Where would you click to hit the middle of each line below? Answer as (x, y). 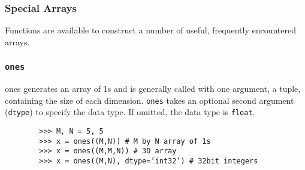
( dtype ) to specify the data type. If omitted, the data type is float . (130, 112)
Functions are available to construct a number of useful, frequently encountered (150, 30)
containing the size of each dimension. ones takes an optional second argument (150, 100)
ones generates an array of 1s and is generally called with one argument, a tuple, (153, 89)
